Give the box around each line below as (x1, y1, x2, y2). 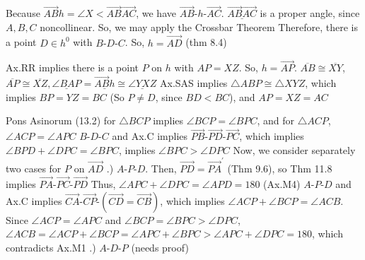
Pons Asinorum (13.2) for (6, 113, 116, 128)
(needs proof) (131, 240, 189, 254)
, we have (136, 6, 176, 20)
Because (6, 6, 40, 20)
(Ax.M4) (263, 176, 301, 191)
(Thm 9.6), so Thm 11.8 (227, 161, 332, 176)
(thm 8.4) (185, 35, 227, 49)
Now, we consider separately (233, 142, 356, 157)
